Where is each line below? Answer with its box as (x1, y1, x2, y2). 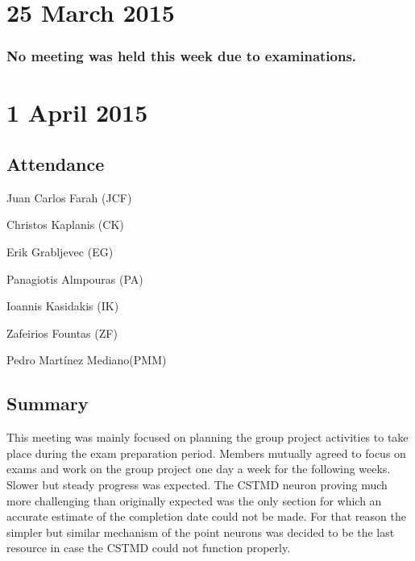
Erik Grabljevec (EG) (6, 243, 114, 260)
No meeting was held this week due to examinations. (6, 46, 357, 66)
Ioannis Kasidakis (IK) (6, 297, 119, 314)
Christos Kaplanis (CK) (6, 216, 124, 233)
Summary (6, 391, 89, 416)
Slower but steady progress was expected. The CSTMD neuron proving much (6, 476, 388, 492)
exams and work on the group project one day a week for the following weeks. (6, 460, 391, 477)
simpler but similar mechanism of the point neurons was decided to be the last (6, 523, 395, 540)
